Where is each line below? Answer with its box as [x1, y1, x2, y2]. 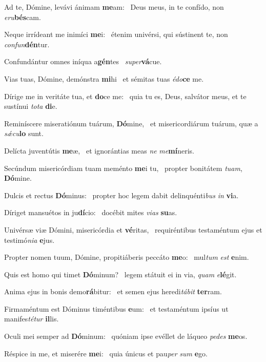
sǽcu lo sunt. [4, 128, 44, 139]
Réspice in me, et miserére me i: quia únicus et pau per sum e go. [4, 348, 208, 358]
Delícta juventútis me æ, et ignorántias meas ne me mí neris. [4, 145, 194, 156]
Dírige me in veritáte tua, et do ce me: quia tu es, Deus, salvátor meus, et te [4, 90, 247, 101]
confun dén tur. [4, 39, 50, 49]
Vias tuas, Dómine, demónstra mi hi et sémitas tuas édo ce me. [4, 73, 204, 84]
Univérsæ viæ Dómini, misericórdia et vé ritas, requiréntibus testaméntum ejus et [4, 224, 262, 235]
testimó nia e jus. [4, 234, 55, 245]
